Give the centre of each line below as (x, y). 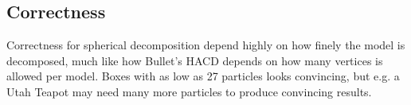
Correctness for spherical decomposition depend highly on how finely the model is (206, 45)
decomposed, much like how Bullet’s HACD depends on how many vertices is (195, 60)
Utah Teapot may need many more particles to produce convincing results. (189, 91)
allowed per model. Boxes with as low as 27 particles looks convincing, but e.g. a (203, 76)
